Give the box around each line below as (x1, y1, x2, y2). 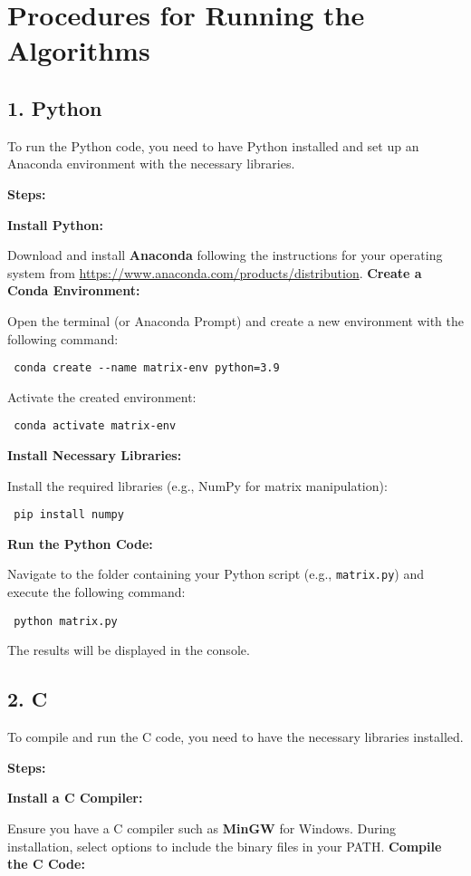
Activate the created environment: (7, 387, 197, 406)
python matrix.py (14, 614, 118, 628)
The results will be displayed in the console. (7, 640, 250, 659)
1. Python (7, 93, 102, 121)
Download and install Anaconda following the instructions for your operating (7, 245, 443, 265)
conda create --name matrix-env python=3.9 (14, 361, 280, 375)
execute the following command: (7, 582, 186, 602)
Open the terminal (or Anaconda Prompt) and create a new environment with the (7, 311, 465, 330)
